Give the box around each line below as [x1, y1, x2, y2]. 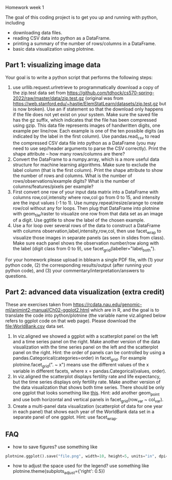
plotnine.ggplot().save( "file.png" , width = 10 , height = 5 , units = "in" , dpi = [5, 453, 168, 459]
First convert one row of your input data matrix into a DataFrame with [12, 189, 159, 195]
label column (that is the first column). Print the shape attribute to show [12, 167, 163, 173]
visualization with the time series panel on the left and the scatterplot [12, 344, 159, 350]
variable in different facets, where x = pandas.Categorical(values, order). [12, 368, 166, 374]
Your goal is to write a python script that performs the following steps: [5, 74, 153, 80]
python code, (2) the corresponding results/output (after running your [5, 262, 153, 268]
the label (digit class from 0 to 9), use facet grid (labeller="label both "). [12, 246, 156, 253]
